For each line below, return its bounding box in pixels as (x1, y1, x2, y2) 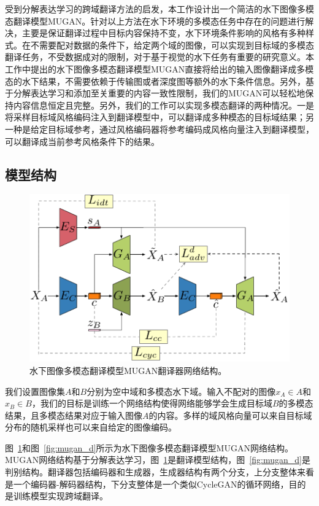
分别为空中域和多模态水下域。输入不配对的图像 (86, 384, 276, 397)
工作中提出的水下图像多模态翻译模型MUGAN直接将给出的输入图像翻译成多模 (5, 62, 314, 75)
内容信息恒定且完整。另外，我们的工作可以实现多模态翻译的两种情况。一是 (13, 98, 314, 111)
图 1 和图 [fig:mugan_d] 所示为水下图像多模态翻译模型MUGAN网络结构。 (5, 441, 293, 454)
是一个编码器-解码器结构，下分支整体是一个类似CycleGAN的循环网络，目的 (5, 477, 306, 490)
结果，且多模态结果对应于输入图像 (5, 408, 142, 421)
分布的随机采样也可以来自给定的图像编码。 (5, 421, 177, 434)
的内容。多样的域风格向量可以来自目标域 (148, 408, 312, 421)
